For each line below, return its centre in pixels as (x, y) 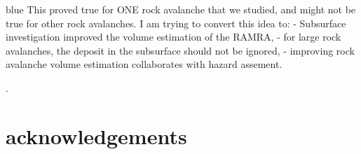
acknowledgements (96, 135)
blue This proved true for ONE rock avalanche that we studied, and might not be (181, 9)
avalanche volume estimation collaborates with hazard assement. (144, 64)
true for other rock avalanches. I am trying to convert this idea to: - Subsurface (176, 23)
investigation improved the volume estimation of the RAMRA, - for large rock (173, 37)
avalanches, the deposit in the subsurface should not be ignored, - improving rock (180, 50)
